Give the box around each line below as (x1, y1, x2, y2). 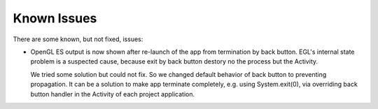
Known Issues (13, 10, 97, 26)
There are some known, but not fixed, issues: (13, 35, 143, 43)
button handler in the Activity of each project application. (30, 89, 195, 98)
